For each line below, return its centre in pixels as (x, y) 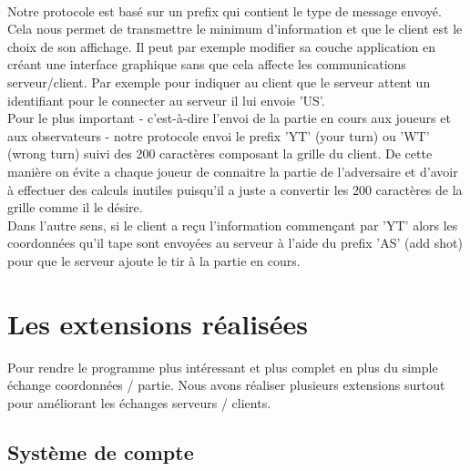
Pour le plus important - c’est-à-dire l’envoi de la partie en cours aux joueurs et (229, 118)
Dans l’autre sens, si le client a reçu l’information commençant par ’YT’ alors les (233, 225)
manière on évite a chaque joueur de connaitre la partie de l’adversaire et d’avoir (233, 171)
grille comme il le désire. (75, 207)
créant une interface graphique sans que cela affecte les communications (207, 64)
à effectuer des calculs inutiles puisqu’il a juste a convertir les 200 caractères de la (235, 189)
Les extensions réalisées (158, 323)
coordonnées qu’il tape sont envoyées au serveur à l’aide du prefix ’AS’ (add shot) (235, 243)
